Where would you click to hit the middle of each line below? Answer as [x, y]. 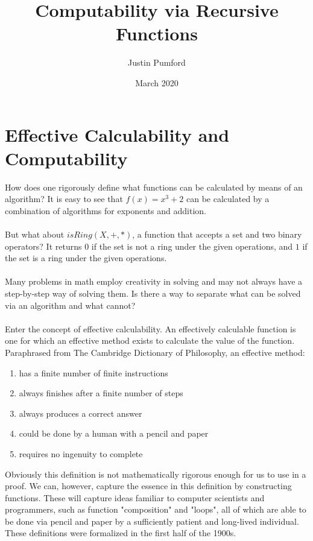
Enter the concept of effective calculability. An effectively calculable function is [150, 328]
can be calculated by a [228, 199]
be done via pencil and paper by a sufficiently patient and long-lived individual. [152, 521]
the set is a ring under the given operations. [86, 258]
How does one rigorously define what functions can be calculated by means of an [154, 187]
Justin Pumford [157, 62]
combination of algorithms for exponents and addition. [106, 210]
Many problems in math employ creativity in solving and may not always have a [154, 281]
